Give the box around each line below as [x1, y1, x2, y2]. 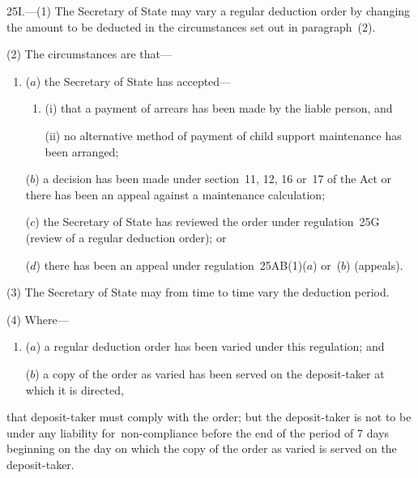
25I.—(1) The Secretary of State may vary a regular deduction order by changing [6, 2, 411, 19]
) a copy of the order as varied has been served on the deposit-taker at [35, 365, 385, 382]
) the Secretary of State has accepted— [36, 72, 232, 89]
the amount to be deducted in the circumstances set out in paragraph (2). [6, 18, 376, 35]
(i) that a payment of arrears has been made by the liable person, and [45, 100, 393, 117]
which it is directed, [25, 381, 124, 398]
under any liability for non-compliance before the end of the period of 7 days [6, 424, 390, 441]
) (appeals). [346, 256, 403, 273]
